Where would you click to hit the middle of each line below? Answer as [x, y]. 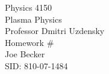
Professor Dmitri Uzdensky [55, 31]
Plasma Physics [33, 19]
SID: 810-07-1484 [36, 65]
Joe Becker [25, 54]
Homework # [30, 42]
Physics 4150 [29, 7]
